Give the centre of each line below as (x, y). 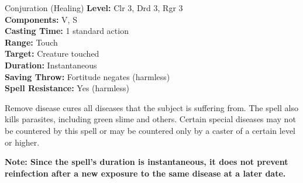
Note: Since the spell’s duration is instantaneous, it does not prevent (147, 162)
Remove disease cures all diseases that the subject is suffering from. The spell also (151, 107)
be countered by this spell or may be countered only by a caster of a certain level (150, 130)
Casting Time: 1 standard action (67, 31)
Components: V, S (41, 19)
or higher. (22, 142)
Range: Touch (31, 42)
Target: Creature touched (52, 53)
